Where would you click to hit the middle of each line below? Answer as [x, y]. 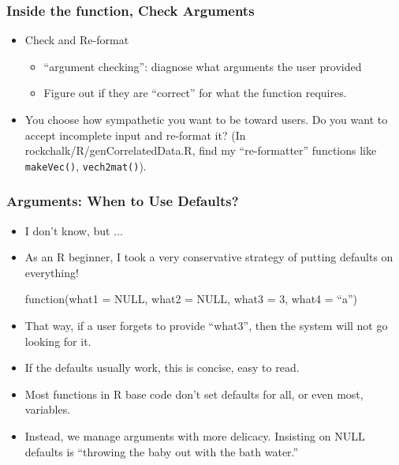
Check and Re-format [77, 40]
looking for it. [58, 341]
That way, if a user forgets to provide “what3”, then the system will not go [206, 326]
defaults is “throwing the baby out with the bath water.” [162, 451]
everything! [52, 272]
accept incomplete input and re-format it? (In [135, 135]
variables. [48, 409]
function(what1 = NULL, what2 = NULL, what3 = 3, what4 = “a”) [191, 299]
